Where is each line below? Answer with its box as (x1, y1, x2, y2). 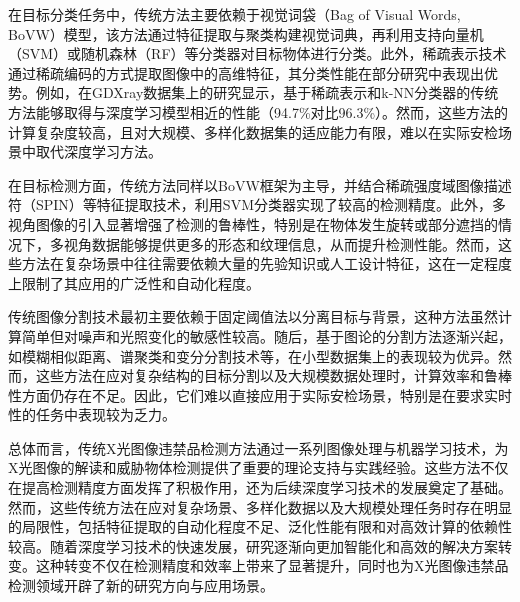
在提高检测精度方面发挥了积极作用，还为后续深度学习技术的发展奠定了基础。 (8, 477, 512, 498)
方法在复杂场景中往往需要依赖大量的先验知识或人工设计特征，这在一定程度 (21, 253, 512, 274)
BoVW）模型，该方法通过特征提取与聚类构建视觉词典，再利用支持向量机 (8, 23, 484, 44)
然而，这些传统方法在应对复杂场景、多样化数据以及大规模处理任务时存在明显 (8, 496, 512, 517)
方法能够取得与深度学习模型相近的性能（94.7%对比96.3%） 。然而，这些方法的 (8, 101, 509, 122)
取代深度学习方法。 (35, 141, 162, 162)
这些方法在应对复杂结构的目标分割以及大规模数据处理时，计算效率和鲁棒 (35, 365, 512, 386)
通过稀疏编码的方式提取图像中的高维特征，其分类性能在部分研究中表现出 (8, 62, 484, 83)
